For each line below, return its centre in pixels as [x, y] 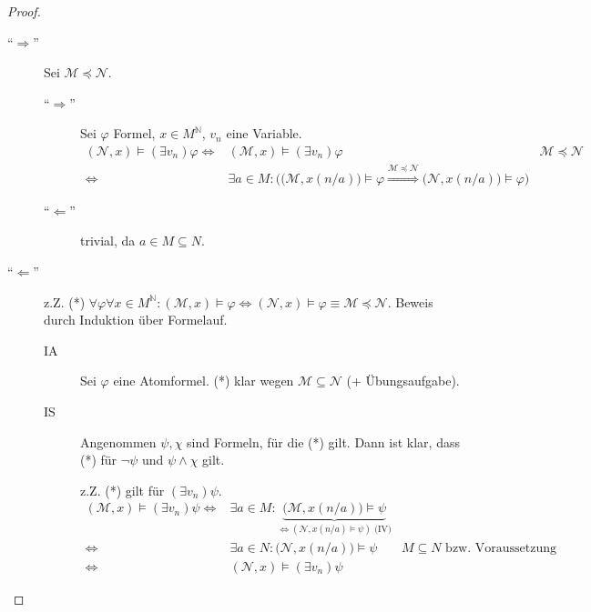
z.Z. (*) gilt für [122, 490]
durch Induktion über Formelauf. [136, 320]
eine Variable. [264, 133]
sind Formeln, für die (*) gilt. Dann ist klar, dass [323, 441]
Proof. [24, 11]
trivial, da [108, 241]
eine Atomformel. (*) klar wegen [204, 381]
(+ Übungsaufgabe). [403, 381]
